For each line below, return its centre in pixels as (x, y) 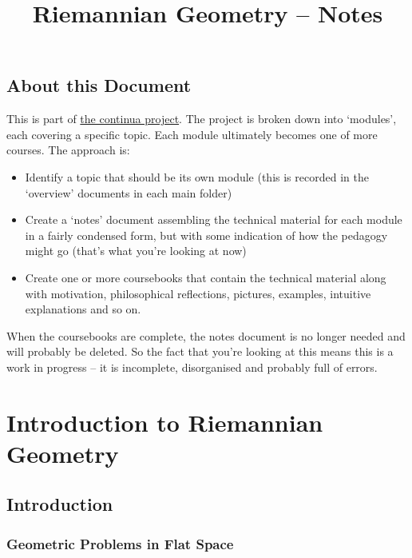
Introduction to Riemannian (165, 422)
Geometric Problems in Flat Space (120, 543)
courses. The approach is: (68, 150)
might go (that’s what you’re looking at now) (136, 251)
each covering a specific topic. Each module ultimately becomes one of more (192, 134)
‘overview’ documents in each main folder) (129, 192)
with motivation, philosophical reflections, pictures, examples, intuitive (198, 293)
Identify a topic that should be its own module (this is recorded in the (197, 176)
